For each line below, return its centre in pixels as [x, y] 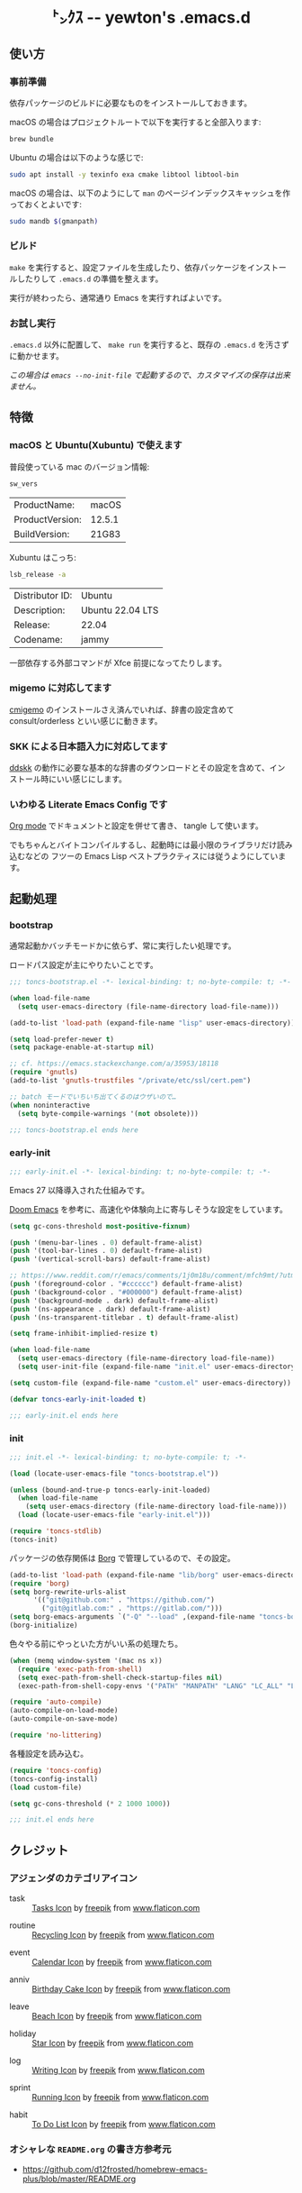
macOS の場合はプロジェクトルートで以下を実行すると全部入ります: [135, 122]
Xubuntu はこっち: [43, 557]
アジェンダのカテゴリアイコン [73, 1878]
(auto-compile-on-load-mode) [64, 1711]
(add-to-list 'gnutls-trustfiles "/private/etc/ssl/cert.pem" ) [130, 1081]
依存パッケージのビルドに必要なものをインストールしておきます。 [131, 103]
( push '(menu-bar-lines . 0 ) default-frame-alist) [106, 1243]
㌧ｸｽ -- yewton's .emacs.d [151, 18]
